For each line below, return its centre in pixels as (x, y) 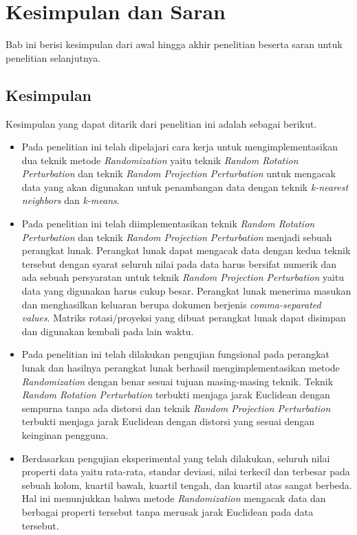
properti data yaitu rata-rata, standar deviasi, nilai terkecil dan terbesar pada (186, 471)
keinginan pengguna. (65, 434)
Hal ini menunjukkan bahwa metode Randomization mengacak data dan (174, 498)
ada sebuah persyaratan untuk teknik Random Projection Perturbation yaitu (183, 277)
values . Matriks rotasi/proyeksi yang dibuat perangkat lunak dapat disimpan (184, 318)
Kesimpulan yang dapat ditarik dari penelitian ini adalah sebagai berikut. (161, 123)
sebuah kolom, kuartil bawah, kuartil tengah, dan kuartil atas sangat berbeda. (187, 485)
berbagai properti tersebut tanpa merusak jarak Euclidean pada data (167, 511)
